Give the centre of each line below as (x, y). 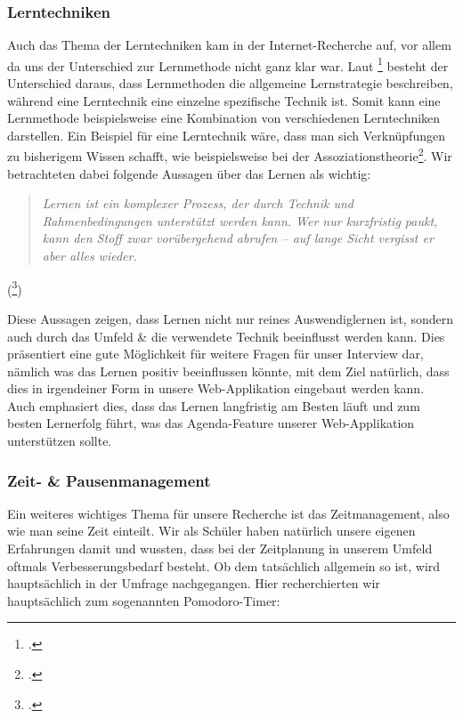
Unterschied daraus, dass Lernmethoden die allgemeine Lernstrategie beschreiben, (230, 83)
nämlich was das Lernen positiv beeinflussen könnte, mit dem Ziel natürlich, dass (228, 371)
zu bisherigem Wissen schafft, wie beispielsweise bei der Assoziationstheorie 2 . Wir (230, 155)
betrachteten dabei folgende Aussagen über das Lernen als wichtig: (189, 173)
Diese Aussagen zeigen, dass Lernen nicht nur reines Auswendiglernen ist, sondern (230, 318)
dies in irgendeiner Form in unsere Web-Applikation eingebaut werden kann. (216, 388)
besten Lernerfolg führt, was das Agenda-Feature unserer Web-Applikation (211, 423)
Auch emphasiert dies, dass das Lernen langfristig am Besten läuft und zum (214, 405)
